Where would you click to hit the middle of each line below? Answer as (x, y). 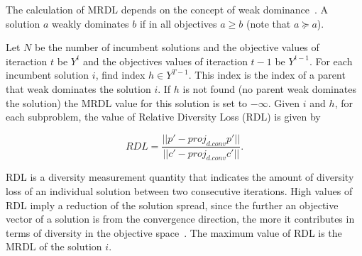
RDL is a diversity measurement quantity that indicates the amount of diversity (180, 177)
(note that (268, 23)
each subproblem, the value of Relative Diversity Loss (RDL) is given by (163, 117)
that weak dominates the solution (78, 88)
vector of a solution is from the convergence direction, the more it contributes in (180, 219)
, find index (120, 75)
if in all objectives (178, 23)
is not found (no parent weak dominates (269, 88)
